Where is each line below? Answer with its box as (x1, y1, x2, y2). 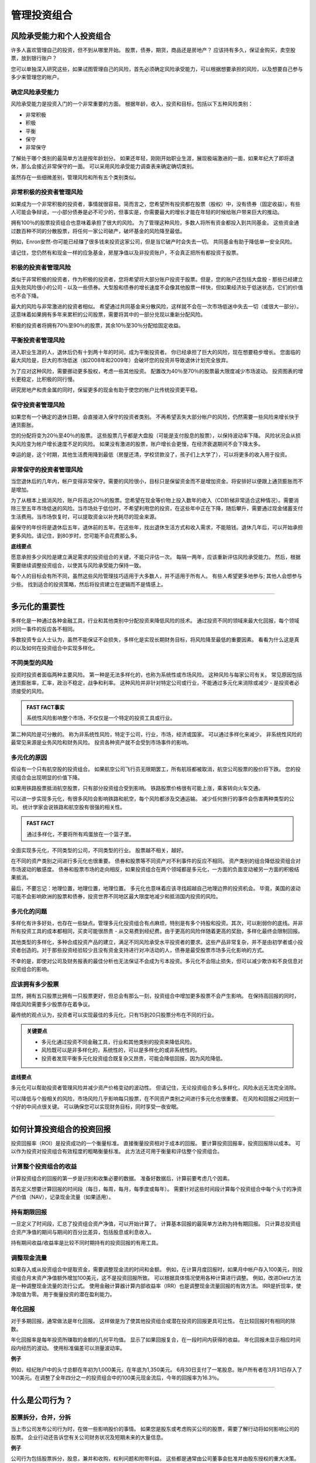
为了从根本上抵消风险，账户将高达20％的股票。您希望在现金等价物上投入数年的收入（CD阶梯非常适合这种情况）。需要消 (11, 497, 299, 504)
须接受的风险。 (11, 688, 47, 695)
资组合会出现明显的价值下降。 (11, 774, 83, 781)
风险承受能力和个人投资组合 (11, 31, 111, 41)
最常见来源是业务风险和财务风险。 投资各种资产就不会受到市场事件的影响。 (11, 739, 192, 746)
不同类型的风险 (11, 659, 53, 667)
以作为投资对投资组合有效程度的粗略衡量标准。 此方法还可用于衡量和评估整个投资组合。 (11, 1148, 222, 1155)
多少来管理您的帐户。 (11, 74, 63, 81)
